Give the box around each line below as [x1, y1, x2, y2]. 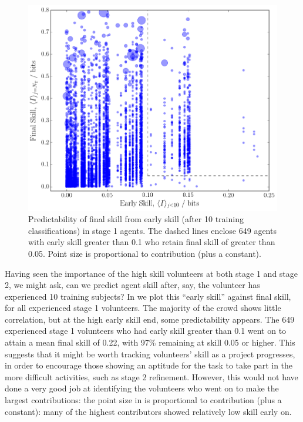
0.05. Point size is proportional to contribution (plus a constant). [28, 247, 261, 259]
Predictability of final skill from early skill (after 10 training [28, 213, 244, 225]
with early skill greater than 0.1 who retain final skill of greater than [28, 236, 275, 248]
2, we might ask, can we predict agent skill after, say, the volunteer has [5, 279, 260, 291]
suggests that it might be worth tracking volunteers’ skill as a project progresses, [5, 347, 295, 360]
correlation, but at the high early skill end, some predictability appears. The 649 [5, 313, 295, 325]
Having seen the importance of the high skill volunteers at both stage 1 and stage [5, 267, 298, 279]
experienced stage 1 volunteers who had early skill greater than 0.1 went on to [5, 324, 287, 337]
